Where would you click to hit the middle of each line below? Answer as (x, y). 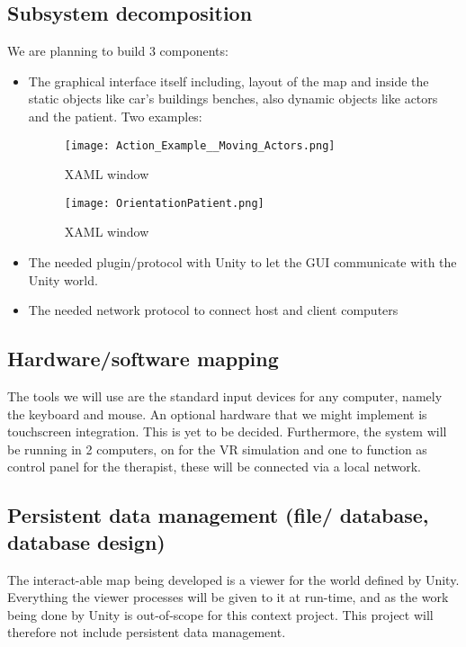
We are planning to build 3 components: (118, 51)
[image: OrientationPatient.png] (164, 203)
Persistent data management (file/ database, (218, 515)
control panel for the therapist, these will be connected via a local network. (214, 467)
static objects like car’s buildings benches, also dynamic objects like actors (233, 99)
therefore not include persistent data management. (147, 632)
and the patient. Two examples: (115, 116)
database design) (86, 541)
